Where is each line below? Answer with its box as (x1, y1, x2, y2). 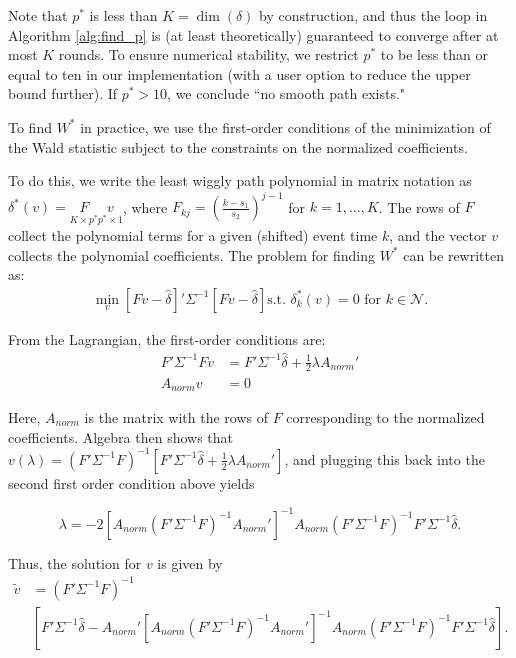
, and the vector (389, 225, 487, 246)
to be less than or (380, 44, 488, 65)
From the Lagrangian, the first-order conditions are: (8, 328, 326, 349)
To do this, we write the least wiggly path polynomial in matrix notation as (8, 170, 472, 191)
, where (122, 196, 168, 217)
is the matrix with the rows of (84, 406, 269, 427)
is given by (157, 552, 223, 573)
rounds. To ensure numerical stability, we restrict (58, 44, 359, 65)
